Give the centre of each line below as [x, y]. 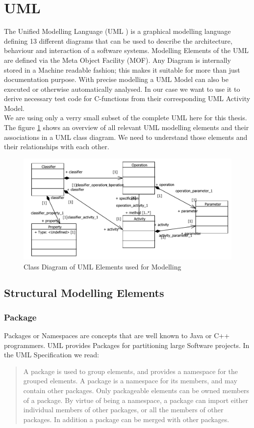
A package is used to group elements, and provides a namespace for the [130, 371]
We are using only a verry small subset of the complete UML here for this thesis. [126, 118]
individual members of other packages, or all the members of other [123, 410]
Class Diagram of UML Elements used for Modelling [102, 266]
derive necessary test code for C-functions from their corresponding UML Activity [127, 98]
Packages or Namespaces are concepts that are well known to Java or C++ [117, 335]
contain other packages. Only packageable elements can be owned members [136, 390]
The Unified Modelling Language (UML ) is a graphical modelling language [117, 31]
